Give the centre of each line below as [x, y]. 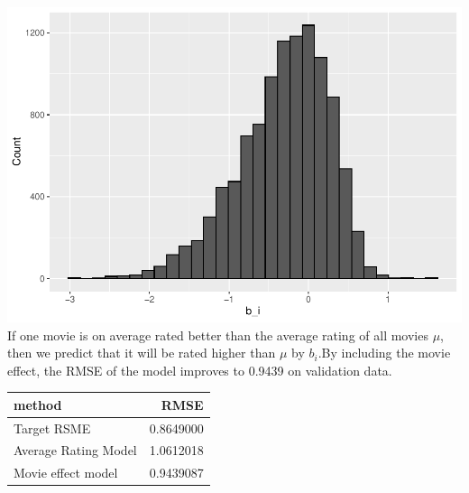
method [38, 404]
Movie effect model [66, 473]
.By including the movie [384, 353]
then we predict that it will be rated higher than [142, 353]
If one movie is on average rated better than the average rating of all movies [218, 335]
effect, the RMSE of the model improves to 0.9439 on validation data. [200, 370]
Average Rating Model [75, 450]
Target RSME [52, 428]
